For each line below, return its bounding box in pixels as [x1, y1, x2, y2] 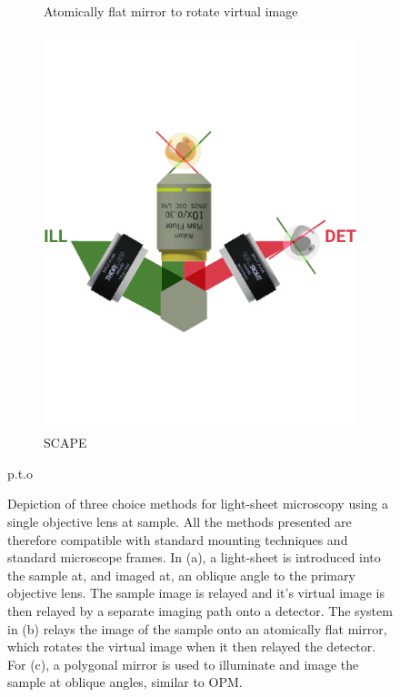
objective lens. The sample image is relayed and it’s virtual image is [7, 583, 385, 602]
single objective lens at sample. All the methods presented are [7, 512, 352, 531]
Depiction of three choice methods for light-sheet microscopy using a [7, 494, 389, 513]
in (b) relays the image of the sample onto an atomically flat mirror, [7, 619, 387, 638]
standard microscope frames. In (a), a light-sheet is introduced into [7, 548, 381, 567]
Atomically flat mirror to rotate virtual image [44, 2, 298, 20]
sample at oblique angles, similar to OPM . [7, 672, 243, 692]
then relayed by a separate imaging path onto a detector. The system [7, 601, 393, 621]
